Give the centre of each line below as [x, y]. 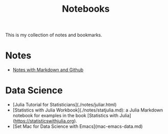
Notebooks [86, 9]
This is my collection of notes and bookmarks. [54, 35]
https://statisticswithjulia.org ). [46, 121]
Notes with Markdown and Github [48, 70]
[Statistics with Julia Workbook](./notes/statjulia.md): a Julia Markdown [88, 110]
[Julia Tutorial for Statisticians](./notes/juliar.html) [65, 105]
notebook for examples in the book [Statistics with [65, 116]
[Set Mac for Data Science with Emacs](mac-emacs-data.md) [78, 126]
